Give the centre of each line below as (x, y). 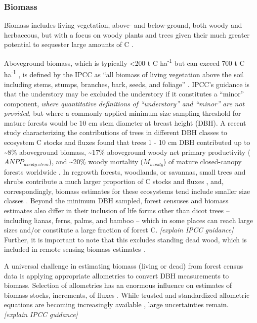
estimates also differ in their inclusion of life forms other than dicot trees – (117, 210)
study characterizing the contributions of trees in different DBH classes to (116, 132)
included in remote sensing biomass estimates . (75, 249)
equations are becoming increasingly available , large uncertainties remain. (116, 304)
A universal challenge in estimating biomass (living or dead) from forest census (124, 266)
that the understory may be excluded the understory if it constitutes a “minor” (124, 94)
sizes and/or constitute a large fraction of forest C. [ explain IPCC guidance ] (119, 230)
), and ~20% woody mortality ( (96, 161)
